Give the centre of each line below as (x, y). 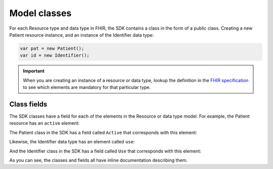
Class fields (28, 104)
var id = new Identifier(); (55, 56)
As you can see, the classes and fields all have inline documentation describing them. (99, 160)
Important (34, 71)
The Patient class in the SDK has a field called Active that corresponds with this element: (103, 132)
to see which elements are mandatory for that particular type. (87, 88)
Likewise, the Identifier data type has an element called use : (72, 142)
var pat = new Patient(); (52, 48)
